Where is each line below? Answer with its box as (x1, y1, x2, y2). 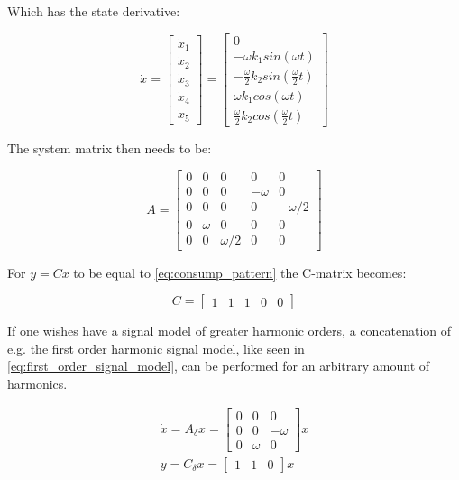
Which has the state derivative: (7, 2, 180, 20)
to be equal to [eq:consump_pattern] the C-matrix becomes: (73, 263, 407, 282)
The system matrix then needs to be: (7, 138, 212, 157)
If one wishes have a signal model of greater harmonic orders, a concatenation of (7, 321, 452, 340)
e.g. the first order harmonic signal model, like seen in (7, 338, 305, 357)
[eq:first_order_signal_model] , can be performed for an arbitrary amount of (7, 356, 430, 375)
